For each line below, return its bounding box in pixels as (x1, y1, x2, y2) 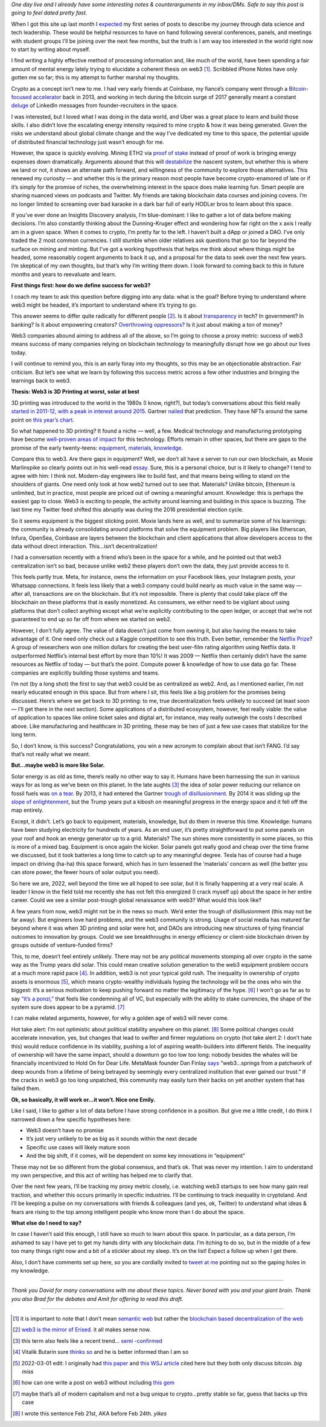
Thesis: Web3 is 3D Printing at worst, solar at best (11, 388, 139, 396)
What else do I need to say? (11, 1219, 81, 1226)
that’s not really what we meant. (11, 751, 91, 758)
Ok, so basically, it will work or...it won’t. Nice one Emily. (11, 1096, 156, 1103)
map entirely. (11, 806, 43, 814)
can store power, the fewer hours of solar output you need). (11, 869, 160, 876)
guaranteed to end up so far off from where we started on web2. (11, 616, 172, 623)
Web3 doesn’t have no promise (26, 1127, 104, 1134)
